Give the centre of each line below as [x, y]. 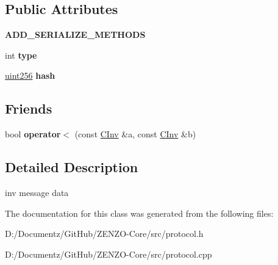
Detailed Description [72, 167]
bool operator [33, 134]
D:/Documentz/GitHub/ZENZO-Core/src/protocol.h [104, 234]
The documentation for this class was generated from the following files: [139, 213]
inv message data [37, 192]
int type [21, 55]
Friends [29, 108]
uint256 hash [30, 75]
